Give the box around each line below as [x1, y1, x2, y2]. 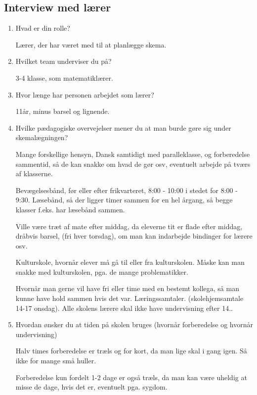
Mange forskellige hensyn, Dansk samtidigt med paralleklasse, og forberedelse [15, 148, 250, 159]
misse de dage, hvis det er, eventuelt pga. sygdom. [15, 382, 168, 392]
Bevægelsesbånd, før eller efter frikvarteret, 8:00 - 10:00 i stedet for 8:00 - [15, 185, 238, 195]
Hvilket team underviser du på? [15, 56, 112, 66]
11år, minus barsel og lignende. [15, 106, 110, 116]
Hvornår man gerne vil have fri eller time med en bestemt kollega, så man [15, 283, 239, 294]
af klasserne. [15, 168, 53, 179]
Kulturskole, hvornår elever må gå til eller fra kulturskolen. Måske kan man [15, 257, 245, 267]
